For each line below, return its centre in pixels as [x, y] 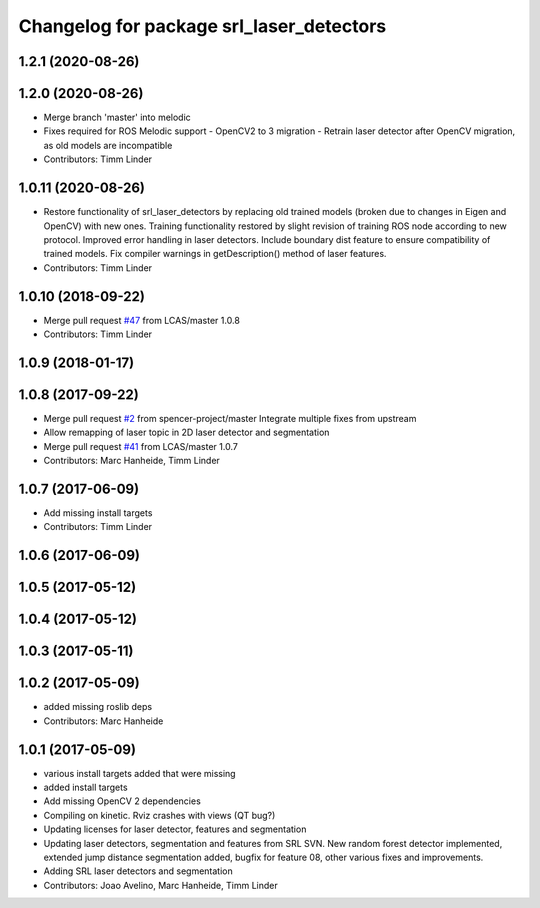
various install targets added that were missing [139, 773]
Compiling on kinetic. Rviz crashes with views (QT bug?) [159, 815]
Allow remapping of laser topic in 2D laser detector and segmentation [186, 432]
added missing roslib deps [98, 707]
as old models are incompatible [108, 145]
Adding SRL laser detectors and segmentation [138, 871]
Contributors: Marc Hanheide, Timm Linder [131, 461]
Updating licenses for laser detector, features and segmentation [175, 829]
